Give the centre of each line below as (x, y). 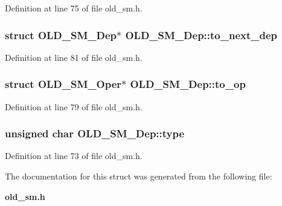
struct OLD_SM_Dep (61, 35)
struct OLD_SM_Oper (63, 84)
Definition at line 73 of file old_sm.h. (74, 156)
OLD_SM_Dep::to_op (188, 84)
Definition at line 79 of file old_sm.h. (74, 106)
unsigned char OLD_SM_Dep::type (95, 133)
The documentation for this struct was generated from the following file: (139, 176)
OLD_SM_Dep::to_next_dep (201, 35)
